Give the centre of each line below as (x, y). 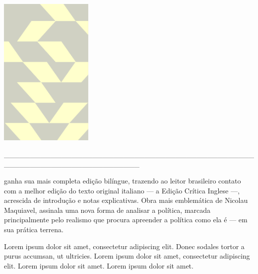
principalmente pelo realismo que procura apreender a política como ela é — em (126, 220)
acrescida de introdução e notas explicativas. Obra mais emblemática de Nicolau (126, 200)
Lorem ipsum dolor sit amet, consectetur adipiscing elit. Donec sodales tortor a (124, 246)
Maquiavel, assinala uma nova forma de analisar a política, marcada (107, 210)
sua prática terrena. (34, 229)
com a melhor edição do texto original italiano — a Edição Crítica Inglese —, (122, 190)
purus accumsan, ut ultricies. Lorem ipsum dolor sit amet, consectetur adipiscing (127, 256)
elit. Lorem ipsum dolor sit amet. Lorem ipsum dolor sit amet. (99, 265)
